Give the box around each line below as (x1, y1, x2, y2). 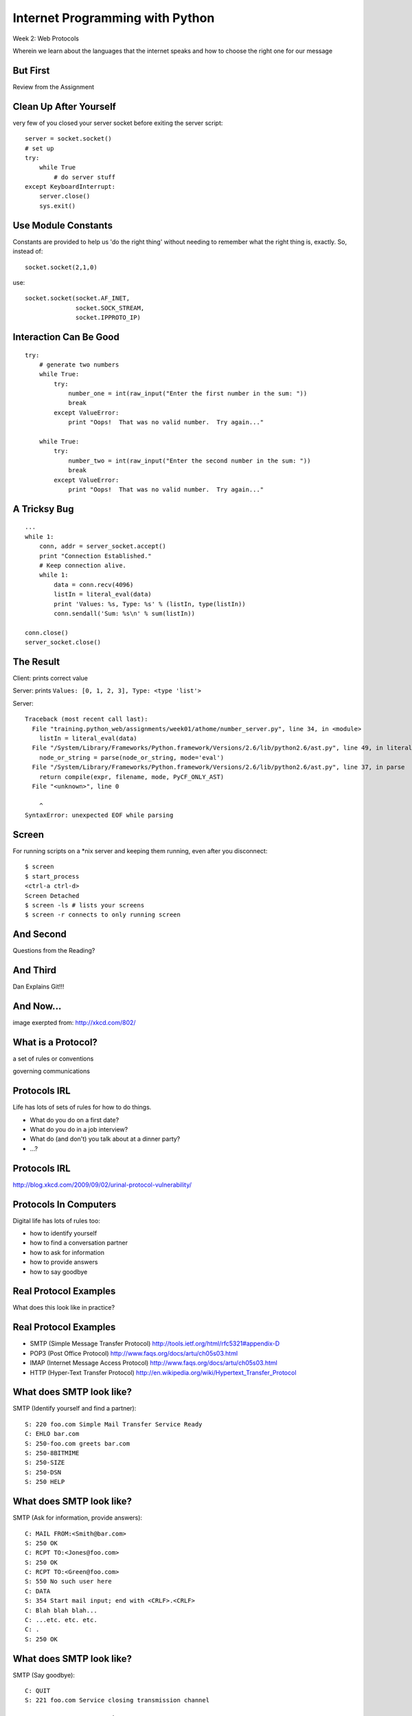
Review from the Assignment (12, 82, 94, 91)
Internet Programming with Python (12, 10, 215, 25)
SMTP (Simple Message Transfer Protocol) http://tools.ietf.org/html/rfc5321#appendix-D (30, 1339, 280, 1348)
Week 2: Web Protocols (12, 34, 79, 43)
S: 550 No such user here (25, 1577, 113, 1586)
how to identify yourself (30, 1229, 98, 1238)
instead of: (12, 247, 43, 255)
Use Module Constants (12, 220, 113, 231)
